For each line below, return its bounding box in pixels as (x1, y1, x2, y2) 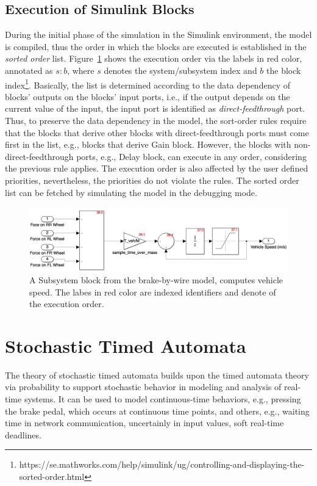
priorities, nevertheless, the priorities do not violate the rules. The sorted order (5, 173, 299, 186)
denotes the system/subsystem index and (104, 63, 257, 76)
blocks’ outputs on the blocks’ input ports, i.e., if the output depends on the (5, 90, 290, 103)
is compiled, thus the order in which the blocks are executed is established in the (5, 40, 307, 53)
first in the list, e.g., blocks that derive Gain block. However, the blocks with (5, 138, 291, 151)
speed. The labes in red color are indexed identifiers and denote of (29, 285, 276, 298)
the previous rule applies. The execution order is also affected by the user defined (5, 162, 308, 175)
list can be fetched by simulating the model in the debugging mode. (5, 186, 257, 198)
